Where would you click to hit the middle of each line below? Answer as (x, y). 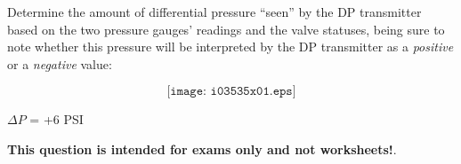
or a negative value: (60, 63)
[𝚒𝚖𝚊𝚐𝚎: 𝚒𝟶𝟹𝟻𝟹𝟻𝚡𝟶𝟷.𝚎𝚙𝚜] (231, 92)
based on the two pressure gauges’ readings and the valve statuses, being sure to (226, 29)
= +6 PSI (57, 119)
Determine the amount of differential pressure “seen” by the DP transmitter (214, 12)
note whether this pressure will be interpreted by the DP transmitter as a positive (230, 47)
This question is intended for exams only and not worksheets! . (202, 148)
